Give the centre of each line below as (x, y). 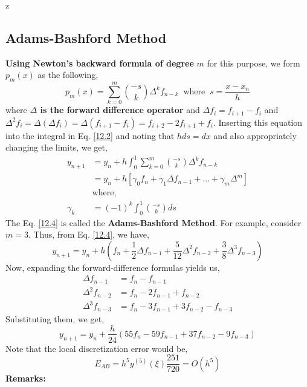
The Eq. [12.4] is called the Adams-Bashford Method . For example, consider (153, 222)
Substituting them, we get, (55, 318)
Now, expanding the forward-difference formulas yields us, (113, 267)
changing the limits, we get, (57, 147)
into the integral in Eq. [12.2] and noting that (90, 135)
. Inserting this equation (258, 122)
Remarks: (26, 378)
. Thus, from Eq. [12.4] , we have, (89, 234)
